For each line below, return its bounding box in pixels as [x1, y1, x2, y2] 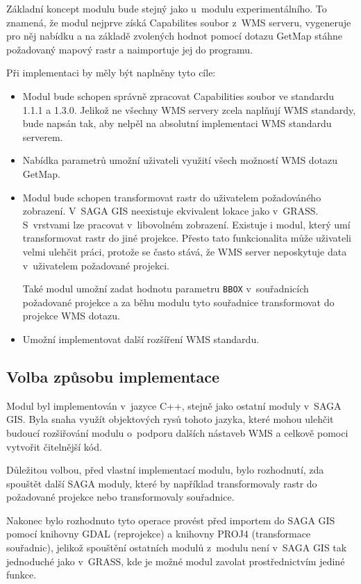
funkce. [6, 567, 37, 582]
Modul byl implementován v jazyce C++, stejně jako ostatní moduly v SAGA [6, 398, 342, 412]
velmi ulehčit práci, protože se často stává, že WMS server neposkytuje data [22, 244, 347, 258]
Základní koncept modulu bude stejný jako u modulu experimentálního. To [6, 1, 327, 15]
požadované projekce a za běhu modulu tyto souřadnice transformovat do [22, 294, 335, 309]
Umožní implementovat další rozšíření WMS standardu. [22, 331, 260, 346]
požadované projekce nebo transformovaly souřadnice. [6, 490, 235, 504]
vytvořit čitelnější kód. [6, 439, 102, 453]
